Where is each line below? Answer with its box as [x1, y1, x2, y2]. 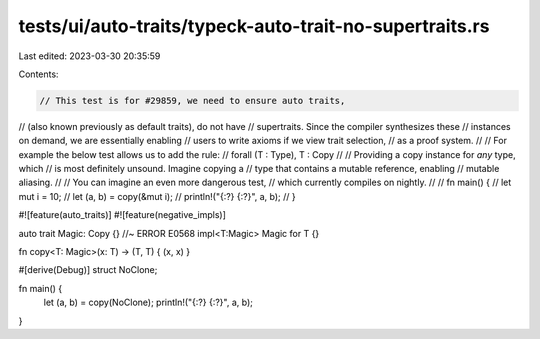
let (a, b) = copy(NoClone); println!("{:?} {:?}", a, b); [43, 296, 254, 309]
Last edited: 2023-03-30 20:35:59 [18, 50, 161, 62]
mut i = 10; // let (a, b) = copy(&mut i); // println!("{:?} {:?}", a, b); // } [18, 190, 296, 202]
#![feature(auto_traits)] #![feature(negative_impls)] [18, 209, 227, 221]
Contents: [18, 68, 59, 80]
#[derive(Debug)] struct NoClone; [18, 264, 158, 276]
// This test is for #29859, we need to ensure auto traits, [39, 95, 346, 106]
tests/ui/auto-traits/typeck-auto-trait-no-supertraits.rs [18, 15, 490, 37]
